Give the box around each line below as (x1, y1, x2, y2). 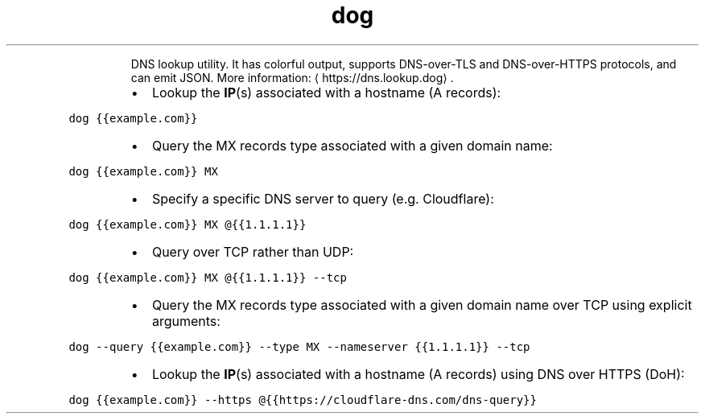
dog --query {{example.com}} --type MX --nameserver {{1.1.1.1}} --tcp (68, 340, 530, 353)
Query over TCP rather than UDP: (151, 243, 354, 260)
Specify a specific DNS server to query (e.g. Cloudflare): (151, 190, 494, 207)
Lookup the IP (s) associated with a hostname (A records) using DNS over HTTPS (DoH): (151, 365, 685, 382)
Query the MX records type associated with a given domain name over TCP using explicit (151, 296, 692, 313)
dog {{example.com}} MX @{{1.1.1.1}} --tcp (68, 270, 347, 284)
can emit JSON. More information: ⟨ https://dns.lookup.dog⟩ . (130, 70, 454, 84)
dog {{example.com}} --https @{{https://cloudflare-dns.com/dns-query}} (68, 393, 537, 406)
